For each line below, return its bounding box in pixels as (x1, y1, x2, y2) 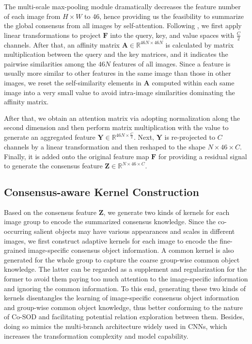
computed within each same (152, 77, 235, 87)
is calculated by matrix (165, 39, 234, 49)
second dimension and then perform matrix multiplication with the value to (4, 122, 229, 132)
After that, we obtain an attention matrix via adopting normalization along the (4, 113, 240, 123)
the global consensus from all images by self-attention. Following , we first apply (4, 20, 242, 31)
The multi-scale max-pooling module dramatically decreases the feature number (4, 1, 241, 11)
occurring (4, 226, 32, 236)
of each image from (4, 11, 61, 21)
